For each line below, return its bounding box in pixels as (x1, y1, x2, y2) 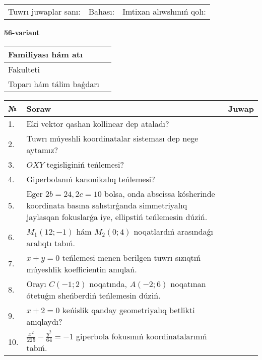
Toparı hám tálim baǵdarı (8, 78, 100, 90)
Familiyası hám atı (8, 48, 83, 60)
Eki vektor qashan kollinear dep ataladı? (26, 117, 169, 129)
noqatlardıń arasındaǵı (134, 225, 214, 237)
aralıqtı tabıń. (26, 237, 75, 249)
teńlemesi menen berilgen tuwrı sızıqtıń (62, 251, 201, 263)
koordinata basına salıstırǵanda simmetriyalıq (26, 199, 187, 211)
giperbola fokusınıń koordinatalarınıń (76, 330, 207, 342)
